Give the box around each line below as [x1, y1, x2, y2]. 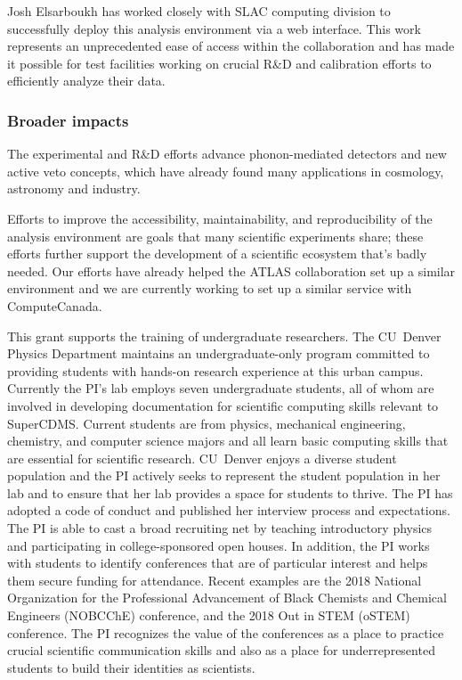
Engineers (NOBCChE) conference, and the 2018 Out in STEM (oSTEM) [7, 606, 410, 625]
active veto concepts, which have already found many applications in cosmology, [7, 161, 444, 180]
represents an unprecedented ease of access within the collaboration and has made [7, 37, 455, 55]
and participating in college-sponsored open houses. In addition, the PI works [7, 536, 430, 554]
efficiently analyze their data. [7, 71, 166, 90]
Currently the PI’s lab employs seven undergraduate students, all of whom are [7, 379, 434, 397]
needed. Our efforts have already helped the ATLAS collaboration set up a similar [7, 261, 456, 280]
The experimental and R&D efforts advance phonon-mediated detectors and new [7, 144, 447, 163]
